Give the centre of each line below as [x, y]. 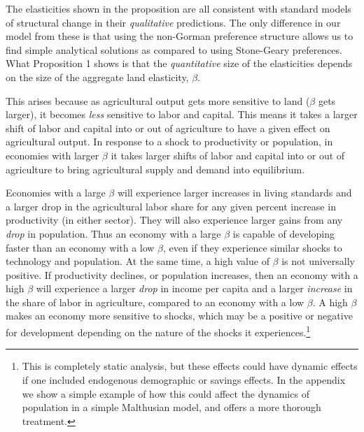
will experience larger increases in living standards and [234, 193]
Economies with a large [56, 193]
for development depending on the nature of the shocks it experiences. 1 [158, 331]
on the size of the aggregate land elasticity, [97, 77]
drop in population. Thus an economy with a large [113, 233]
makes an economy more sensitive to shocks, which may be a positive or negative [179, 316]
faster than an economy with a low [80, 247]
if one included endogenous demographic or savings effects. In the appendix [184, 379]
